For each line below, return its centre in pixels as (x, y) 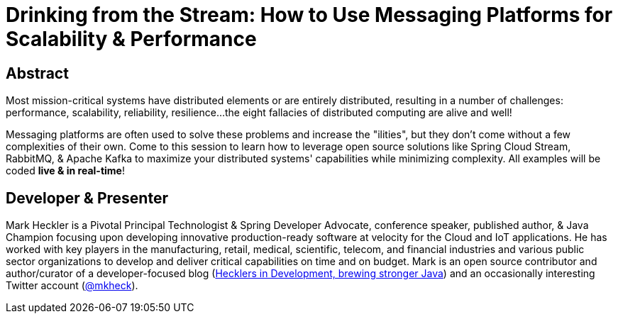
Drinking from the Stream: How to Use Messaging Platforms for (309, 15)
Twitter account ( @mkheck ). (72, 286)
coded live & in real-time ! (65, 171)
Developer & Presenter (87, 198)
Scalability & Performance (131, 39)
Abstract (37, 73)
